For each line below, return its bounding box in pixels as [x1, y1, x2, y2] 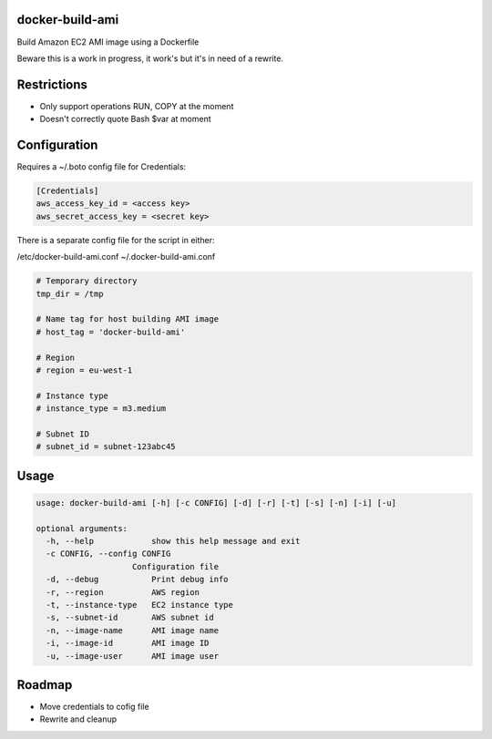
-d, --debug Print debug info [46, 574, 229, 585]
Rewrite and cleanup [39, 713, 118, 724]
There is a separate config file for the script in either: [16, 234, 215, 245]
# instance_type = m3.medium [36, 404, 167, 414]
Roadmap [16, 677, 73, 693]
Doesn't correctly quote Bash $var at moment [39, 114, 211, 125]
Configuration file [132, 561, 219, 571]
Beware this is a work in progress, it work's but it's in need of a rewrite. [16, 53, 284, 64]
